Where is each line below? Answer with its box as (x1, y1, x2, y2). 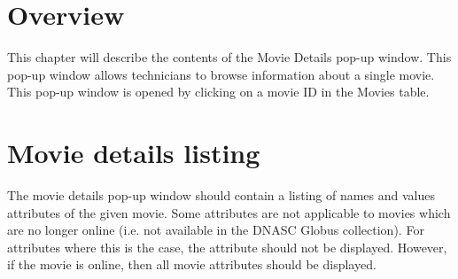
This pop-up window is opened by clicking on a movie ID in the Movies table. (7, 82, 430, 101)
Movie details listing (7, 135, 260, 171)
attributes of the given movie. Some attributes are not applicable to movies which (7, 203, 451, 221)
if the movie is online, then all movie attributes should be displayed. (7, 255, 376, 274)
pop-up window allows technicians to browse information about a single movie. (7, 65, 435, 83)
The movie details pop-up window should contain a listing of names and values (7, 186, 435, 205)
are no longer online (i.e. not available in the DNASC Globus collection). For (7, 221, 424, 239)
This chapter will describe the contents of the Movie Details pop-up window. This (7, 48, 452, 66)
